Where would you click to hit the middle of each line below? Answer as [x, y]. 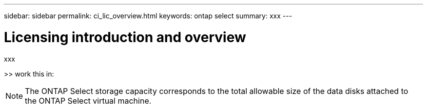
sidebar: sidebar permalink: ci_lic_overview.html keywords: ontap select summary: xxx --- [148, 16]
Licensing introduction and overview [125, 37]
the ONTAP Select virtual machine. [88, 100]
